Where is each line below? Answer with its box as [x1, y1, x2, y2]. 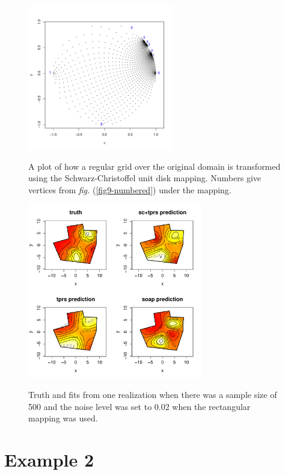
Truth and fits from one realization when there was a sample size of [28, 388, 277, 400]
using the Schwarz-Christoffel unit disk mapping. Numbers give [28, 172, 261, 184]
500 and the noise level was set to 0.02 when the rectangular [28, 400, 251, 412]
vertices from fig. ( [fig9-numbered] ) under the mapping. [28, 183, 231, 196]
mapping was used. [28, 412, 98, 424]
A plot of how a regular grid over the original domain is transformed [28, 160, 281, 172]
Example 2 [4, 447, 94, 471]
